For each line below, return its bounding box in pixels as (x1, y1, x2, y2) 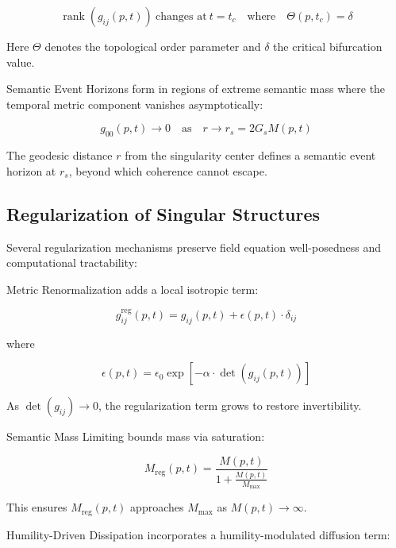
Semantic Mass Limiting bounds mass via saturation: (6, 428, 265, 445)
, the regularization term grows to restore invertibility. (98, 397, 362, 414)
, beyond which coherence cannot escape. (68, 162, 267, 179)
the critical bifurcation (273, 38, 383, 54)
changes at (155, 11, 207, 22)
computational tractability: (6, 254, 137, 271)
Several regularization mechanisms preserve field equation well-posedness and (6, 238, 381, 255)
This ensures (6, 499, 67, 515)
